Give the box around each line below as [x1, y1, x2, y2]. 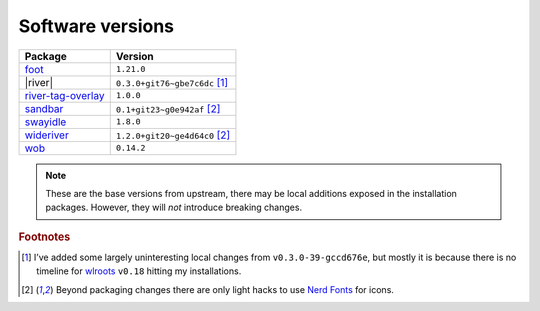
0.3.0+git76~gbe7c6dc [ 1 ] [115, 75, 229, 89]
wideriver [24, 128, 69, 142]
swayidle [24, 115, 67, 129]
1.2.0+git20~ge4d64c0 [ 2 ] [115, 128, 231, 142]
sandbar [24, 101, 64, 115]
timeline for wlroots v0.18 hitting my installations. [36, 265, 242, 277]
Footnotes [18, 230, 71, 244]
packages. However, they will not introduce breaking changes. [45, 201, 303, 214]
